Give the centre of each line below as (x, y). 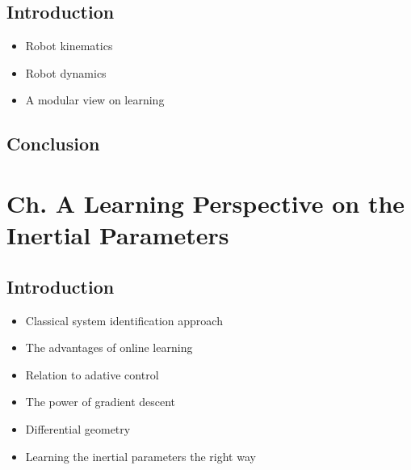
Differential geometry (78, 428)
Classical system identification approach (124, 320)
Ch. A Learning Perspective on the (206, 203)
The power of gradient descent (101, 402)
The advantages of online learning (109, 347)
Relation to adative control (92, 374)
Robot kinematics (69, 46)
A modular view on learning (95, 100)
